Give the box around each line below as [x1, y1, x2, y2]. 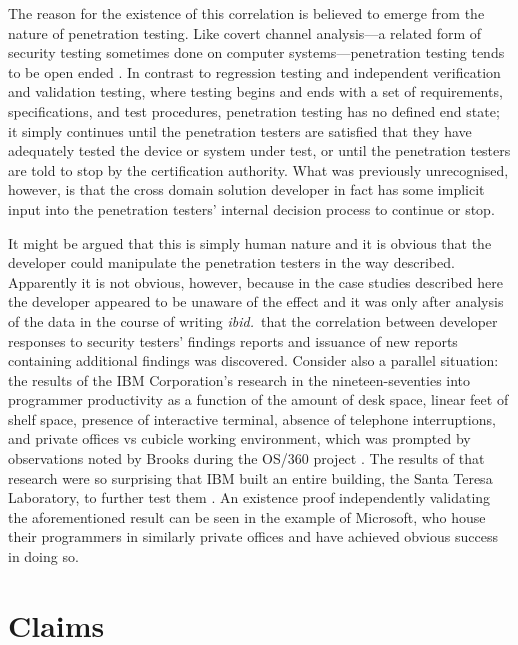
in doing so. [8, 546, 79, 567]
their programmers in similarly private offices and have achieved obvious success [8, 526, 498, 547]
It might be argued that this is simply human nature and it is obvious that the [8, 232, 492, 253]
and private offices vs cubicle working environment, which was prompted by [8, 428, 471, 449]
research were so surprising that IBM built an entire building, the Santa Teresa [8, 467, 493, 488]
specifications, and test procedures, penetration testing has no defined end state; [8, 100, 500, 121]
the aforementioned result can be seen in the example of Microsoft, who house [8, 506, 486, 527]
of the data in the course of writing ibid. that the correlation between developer [8, 310, 498, 331]
